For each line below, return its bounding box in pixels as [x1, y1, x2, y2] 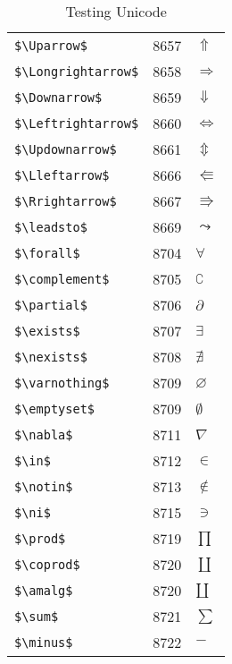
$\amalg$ [14, 583, 73, 598]
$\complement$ [14, 271, 110, 286]
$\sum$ [14, 609, 59, 624]
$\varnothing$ [14, 375, 110, 390]
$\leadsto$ [14, 219, 87, 234]
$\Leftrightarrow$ [14, 115, 139, 131]
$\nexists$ [14, 349, 87, 364]
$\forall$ [14, 245, 80, 260]
